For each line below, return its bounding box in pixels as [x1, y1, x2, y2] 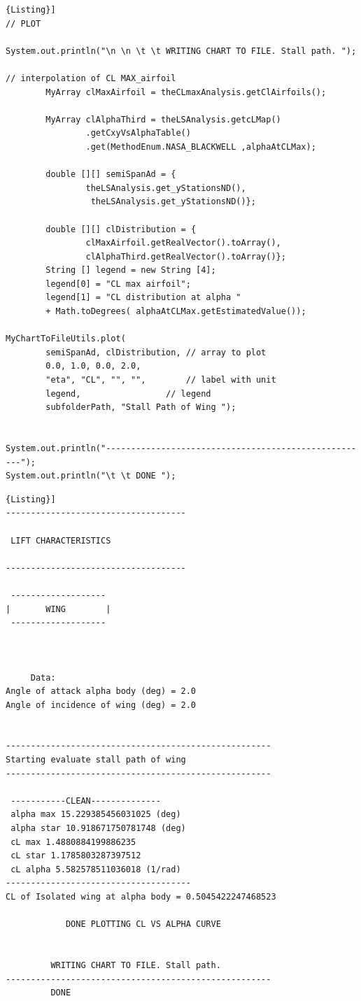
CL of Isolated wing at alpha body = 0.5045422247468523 [6, 892, 276, 902]
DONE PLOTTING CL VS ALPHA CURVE [65, 919, 221, 930]
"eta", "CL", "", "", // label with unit [45, 375, 276, 385]
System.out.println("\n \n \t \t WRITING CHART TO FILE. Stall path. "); [6, 45, 357, 56]
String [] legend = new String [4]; [45, 265, 216, 276]
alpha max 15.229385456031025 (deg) [10, 809, 181, 820]
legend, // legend [45, 388, 211, 399]
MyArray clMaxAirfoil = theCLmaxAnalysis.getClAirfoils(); [45, 87, 327, 97]
